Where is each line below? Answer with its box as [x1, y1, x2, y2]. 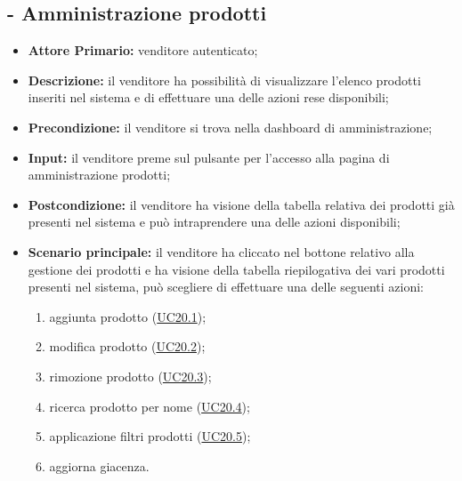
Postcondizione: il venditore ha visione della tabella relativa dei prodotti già [28, 195, 455, 213]
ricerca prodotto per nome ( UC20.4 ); [49, 397, 250, 415]
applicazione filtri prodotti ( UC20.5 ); [49, 427, 251, 445]
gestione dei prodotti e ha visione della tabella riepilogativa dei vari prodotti [28, 260, 445, 278]
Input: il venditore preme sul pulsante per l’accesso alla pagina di [28, 148, 390, 166]
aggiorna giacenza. [49, 456, 150, 475]
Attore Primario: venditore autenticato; [28, 41, 258, 60]
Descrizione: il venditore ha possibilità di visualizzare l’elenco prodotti [28, 70, 421, 89]
